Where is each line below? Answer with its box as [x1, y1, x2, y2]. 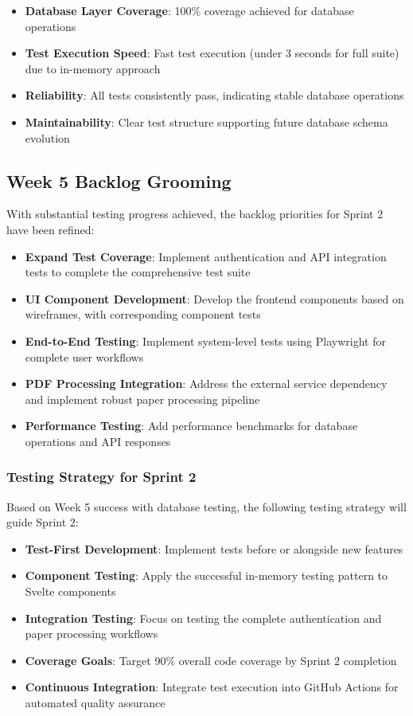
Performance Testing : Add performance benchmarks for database [25, 417, 358, 434]
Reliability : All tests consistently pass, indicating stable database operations [25, 87, 404, 104]
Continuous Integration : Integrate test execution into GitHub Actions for [25, 679, 399, 695]
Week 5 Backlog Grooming [6, 168, 232, 193]
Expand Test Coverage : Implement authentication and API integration [25, 248, 387, 264]
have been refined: [6, 221, 95, 237]
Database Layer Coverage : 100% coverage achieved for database [25, 2, 354, 18]
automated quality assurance [25, 694, 166, 711]
